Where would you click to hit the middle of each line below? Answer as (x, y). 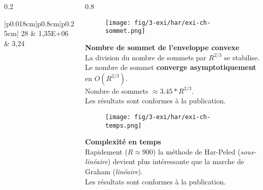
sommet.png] (125, 31)
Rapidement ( (106, 151)
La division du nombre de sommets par (146, 57)
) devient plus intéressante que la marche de (176, 161)
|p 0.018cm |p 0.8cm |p (35, 23)
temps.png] (123, 125)
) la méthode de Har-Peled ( (197, 151)
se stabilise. (242, 57)
